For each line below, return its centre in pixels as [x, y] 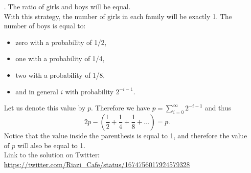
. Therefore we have [121, 108]
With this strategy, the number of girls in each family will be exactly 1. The [118, 16]
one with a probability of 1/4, [60, 58]
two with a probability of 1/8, [60, 75]
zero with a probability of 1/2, [61, 42]
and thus [218, 108]
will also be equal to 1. [51, 145]
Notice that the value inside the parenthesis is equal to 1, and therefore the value [125, 135]
